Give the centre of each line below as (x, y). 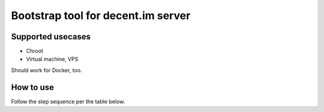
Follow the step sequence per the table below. (68, 101)
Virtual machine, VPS (52, 59)
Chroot (34, 51)
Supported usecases (51, 37)
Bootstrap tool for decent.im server (101, 15)
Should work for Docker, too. (46, 70)
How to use (32, 87)
